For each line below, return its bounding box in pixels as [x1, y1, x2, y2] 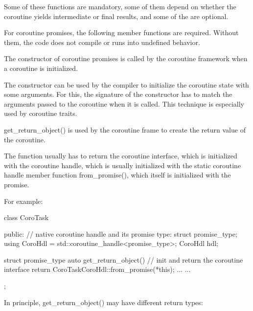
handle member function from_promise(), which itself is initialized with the [4, 170, 231, 180]
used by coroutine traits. [4, 108, 77, 118]
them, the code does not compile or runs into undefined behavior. [4, 37, 200, 47]
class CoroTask [4, 212, 49, 222]
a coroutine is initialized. [4, 63, 78, 73]
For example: [4, 196, 43, 206]
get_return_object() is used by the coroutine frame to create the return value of [4, 124, 246, 134]
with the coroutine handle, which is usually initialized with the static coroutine [4, 160, 241, 170]
